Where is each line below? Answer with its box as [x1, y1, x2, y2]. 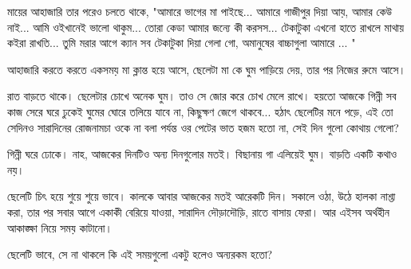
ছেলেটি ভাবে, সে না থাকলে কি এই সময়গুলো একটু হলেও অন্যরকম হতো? [7, 246, 273, 263]
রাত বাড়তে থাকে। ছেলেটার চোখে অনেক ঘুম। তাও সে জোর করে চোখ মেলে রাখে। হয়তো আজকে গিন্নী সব [7, 88, 397, 104]
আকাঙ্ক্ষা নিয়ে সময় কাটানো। [7, 219, 113, 236]
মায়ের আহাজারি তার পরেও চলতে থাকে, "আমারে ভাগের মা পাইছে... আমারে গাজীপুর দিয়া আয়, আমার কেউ [7, 3, 393, 19]
